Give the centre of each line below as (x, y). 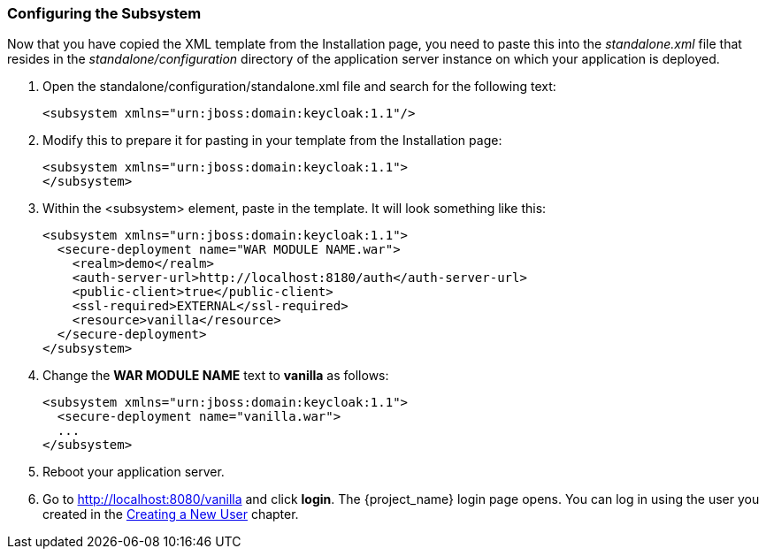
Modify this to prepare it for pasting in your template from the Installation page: (272, 141)
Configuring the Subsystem (104, 13)
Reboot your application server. (134, 472)
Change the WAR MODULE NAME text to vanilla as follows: (216, 376)
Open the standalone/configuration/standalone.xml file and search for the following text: (299, 87)
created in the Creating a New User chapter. (171, 514)
